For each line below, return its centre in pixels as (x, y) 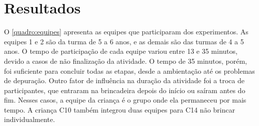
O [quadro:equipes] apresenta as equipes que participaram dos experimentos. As (126, 32)
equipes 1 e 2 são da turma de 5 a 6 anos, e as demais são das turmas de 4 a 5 (124, 41)
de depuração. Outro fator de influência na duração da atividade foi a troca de (124, 80)
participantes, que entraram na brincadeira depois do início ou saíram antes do (125, 90)
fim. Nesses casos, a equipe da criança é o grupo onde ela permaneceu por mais (125, 100)
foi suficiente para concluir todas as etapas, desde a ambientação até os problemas (129, 70)
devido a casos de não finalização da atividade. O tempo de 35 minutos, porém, (125, 61)
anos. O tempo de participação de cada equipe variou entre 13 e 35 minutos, (121, 51)
